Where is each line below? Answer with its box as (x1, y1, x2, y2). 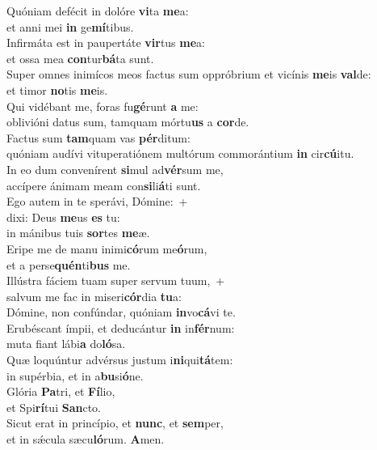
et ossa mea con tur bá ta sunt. (6, 49, 154, 66)
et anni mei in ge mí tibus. (6, 18, 134, 35)
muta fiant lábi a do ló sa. (6, 335, 126, 352)
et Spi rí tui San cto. (6, 398, 101, 415)
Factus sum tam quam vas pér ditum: (6, 129, 191, 146)
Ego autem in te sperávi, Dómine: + (6, 193, 188, 210)
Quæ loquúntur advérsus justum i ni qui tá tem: (6, 351, 233, 368)
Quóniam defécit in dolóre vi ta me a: (6, 2, 189, 19)
